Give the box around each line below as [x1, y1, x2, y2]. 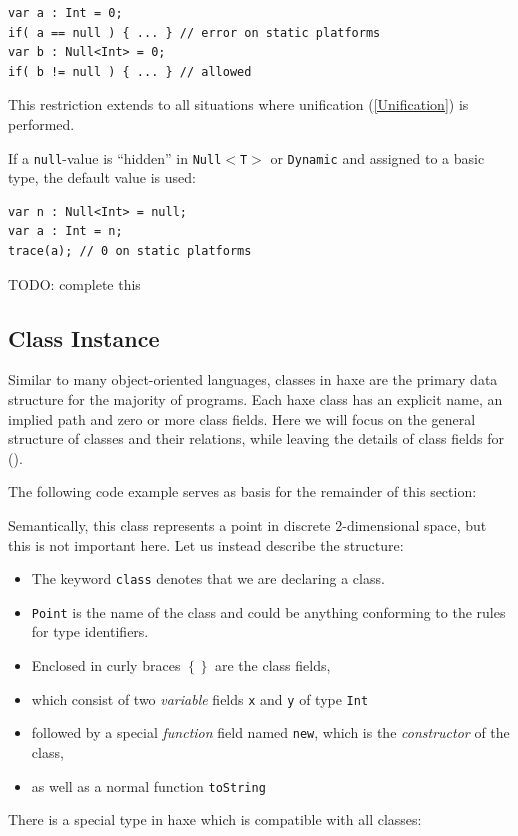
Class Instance [8, 322, 160, 353]
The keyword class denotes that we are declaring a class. [31, 568, 385, 589]
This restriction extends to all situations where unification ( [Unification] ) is [8, 94, 469, 115]
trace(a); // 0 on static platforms [8, 244, 252, 258]
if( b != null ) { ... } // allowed [8, 64, 252, 79]
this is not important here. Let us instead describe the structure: [8, 534, 404, 555]
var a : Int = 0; [8, 6, 123, 20]
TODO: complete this [8, 273, 141, 294]
